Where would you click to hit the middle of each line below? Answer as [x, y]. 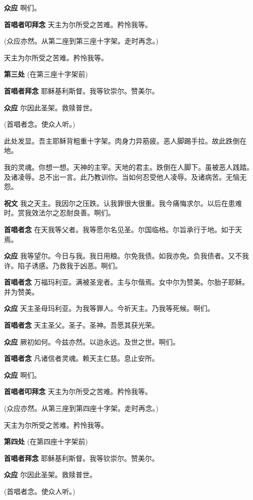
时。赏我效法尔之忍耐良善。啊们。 [59, 213]
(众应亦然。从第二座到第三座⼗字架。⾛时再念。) [81, 41]
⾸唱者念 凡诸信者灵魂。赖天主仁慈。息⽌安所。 [81, 358]
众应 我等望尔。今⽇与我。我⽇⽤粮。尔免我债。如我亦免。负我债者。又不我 [126, 256]
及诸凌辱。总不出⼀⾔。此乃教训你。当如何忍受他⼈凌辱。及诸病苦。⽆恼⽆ [125, 176]
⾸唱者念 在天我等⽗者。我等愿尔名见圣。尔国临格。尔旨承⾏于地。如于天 [123, 229]
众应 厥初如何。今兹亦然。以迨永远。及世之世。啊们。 [92, 341]
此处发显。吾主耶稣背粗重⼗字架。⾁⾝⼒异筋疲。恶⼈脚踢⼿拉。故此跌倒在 [125, 140]
